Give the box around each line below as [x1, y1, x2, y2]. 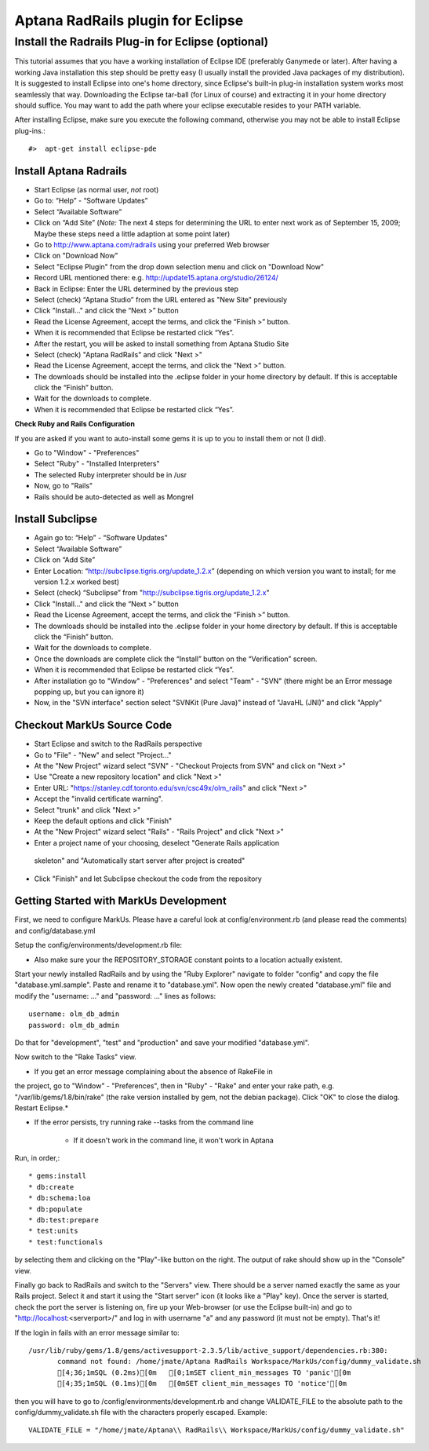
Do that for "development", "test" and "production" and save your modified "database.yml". [14, 1037, 310, 1047]
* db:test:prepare [28, 1215, 100, 1225]
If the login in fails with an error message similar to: [14, 1328, 180, 1337]
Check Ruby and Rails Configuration [14, 419, 135, 429]
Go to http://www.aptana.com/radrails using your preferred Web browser [34, 239, 270, 249]
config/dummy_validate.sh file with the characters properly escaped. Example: [14, 1407, 267, 1416]
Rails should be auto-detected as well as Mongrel [34, 492, 194, 502]
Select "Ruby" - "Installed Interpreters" [34, 459, 160, 469]
